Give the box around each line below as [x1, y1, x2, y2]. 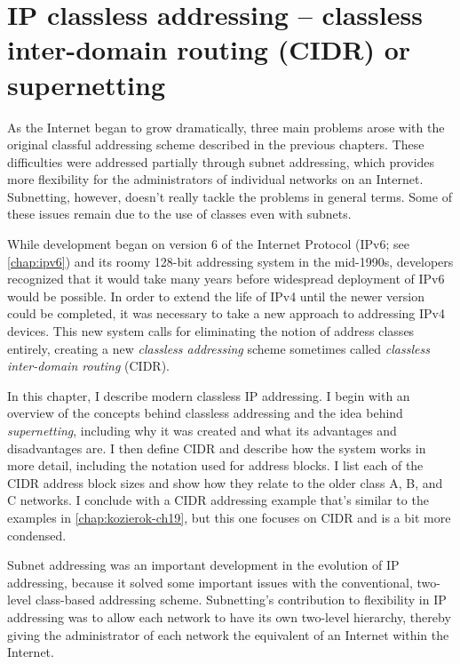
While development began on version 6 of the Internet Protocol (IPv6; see [7, 235, 409, 253]
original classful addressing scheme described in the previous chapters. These [7, 135, 424, 154]
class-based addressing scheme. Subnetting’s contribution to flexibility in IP [35, 590, 447, 609]
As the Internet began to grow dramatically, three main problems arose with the [7, 117, 445, 136]
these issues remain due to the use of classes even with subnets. [7, 204, 352, 223]
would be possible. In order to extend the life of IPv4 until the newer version [7, 286, 424, 305]
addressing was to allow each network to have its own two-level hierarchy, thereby [7, 607, 451, 626]
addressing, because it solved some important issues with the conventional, [7, 572, 413, 591]
